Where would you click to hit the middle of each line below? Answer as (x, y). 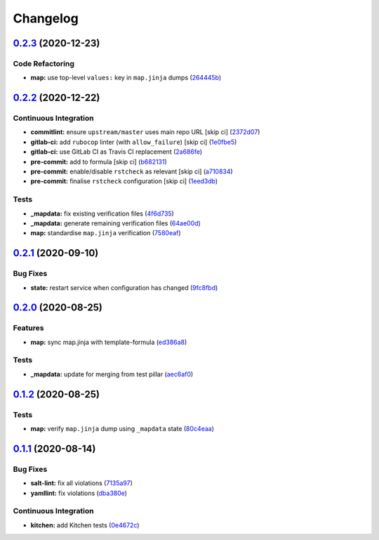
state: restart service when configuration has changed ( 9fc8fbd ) (124, 287)
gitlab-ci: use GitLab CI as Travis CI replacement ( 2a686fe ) (117, 152)
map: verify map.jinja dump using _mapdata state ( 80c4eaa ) (122, 428)
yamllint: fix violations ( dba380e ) (79, 493)
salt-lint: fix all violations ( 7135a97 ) (82, 483)
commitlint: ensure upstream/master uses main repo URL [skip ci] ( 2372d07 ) (145, 132)
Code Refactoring (44, 63)
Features (28, 328)
